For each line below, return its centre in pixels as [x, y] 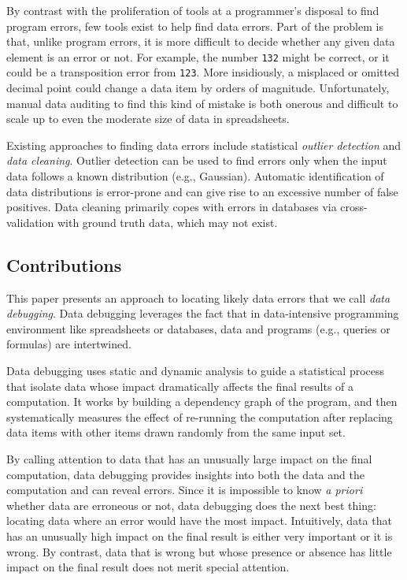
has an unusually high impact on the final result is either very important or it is [200, 535]
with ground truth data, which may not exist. [167, 222]
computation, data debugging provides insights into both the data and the [185, 474]
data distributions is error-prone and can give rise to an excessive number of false [202, 191]
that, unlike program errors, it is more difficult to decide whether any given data [201, 41]
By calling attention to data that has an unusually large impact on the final [189, 458]
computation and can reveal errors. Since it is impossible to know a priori [185, 490]
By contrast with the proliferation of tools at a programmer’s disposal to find [193, 10]
